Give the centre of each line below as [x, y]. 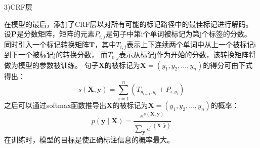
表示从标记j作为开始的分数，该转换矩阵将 [187, 54]
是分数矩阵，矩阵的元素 [56, 34]
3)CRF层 [18, 7]
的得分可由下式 [228, 65]
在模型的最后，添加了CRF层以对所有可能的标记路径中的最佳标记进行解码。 [128, 24]
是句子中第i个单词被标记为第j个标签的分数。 [178, 34]
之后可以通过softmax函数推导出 [55, 105]
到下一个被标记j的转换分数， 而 [56, 54]
